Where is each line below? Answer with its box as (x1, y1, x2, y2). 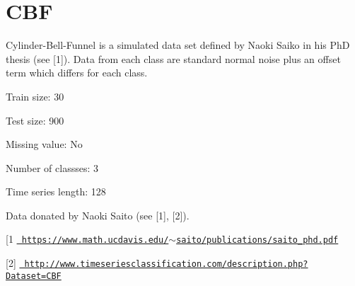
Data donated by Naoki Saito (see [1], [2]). (6, 207, 190, 222)
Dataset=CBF (6, 270, 62, 281)
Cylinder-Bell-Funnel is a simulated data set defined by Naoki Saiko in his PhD (6, 38, 350, 52)
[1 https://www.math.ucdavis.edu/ (6, 231, 169, 246)
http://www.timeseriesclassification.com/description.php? (24, 259, 308, 270)
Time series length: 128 (6, 184, 106, 199)
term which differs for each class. (6, 65, 148, 80)
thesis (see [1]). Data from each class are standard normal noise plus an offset (6, 51, 341, 66)
